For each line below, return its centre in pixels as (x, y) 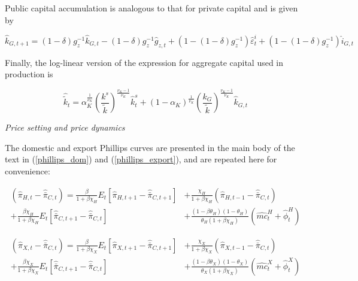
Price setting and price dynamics (65, 127)
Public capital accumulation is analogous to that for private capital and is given (151, 8)
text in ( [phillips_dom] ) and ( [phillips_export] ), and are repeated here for (141, 159)
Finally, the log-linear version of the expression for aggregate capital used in (144, 62)
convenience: (28, 170)
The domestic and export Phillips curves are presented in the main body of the (150, 147)
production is (29, 74)
